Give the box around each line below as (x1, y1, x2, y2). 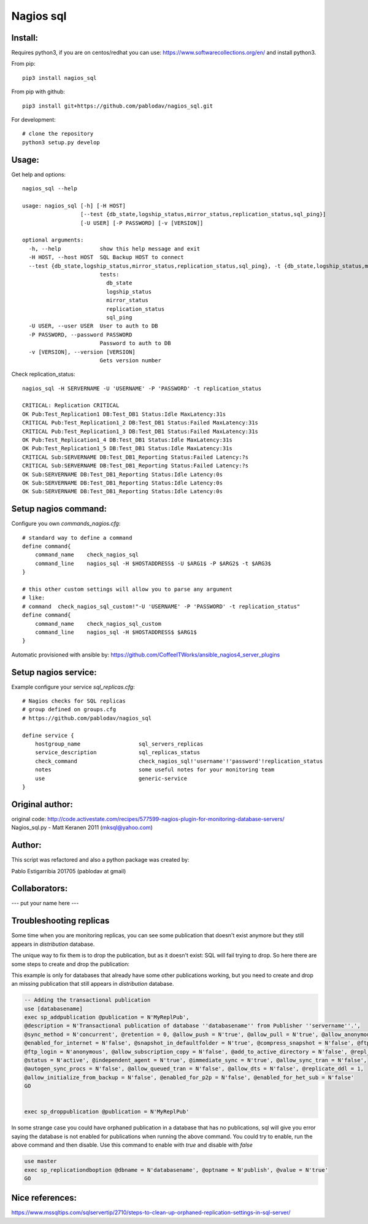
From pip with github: (11, 88, 66, 95)
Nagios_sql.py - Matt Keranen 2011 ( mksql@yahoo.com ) (11, 824, 153, 832)
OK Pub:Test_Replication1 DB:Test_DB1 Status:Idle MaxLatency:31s (22, 410, 226, 418)
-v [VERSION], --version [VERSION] (28, 348, 136, 356)
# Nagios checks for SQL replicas (22, 698, 126, 704)
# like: (22, 594, 45, 601)
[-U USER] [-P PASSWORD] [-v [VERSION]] (80, 219, 204, 227)
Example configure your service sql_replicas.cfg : (11, 683, 135, 690)
